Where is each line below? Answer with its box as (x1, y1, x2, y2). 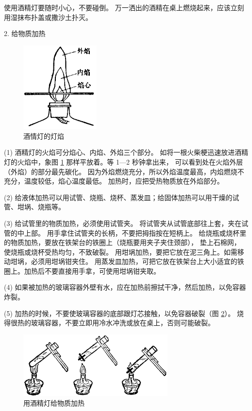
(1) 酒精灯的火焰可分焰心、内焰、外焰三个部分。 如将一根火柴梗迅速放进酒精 (4, 147, 249, 157)
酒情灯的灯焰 (23, 131, 64, 141)
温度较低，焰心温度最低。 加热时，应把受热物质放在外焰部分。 (24, 176, 224, 186)
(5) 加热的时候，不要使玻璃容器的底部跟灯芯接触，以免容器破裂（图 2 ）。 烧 (4, 308, 244, 318)
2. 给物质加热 (4, 28, 46, 38)
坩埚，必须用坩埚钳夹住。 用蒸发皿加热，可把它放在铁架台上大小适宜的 (10, 256, 237, 266)
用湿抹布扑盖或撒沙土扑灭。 (4, 12, 92, 22)
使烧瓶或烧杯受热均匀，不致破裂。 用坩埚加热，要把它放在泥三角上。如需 (4, 246, 237, 257)
